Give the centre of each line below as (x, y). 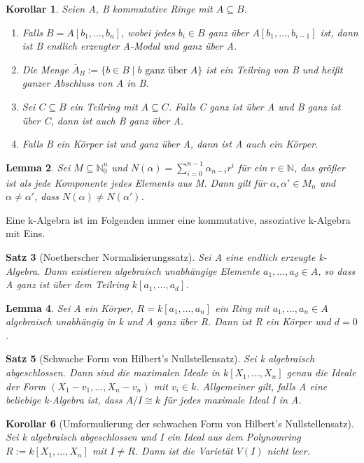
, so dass (337, 270)
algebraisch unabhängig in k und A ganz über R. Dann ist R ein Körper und (168, 321)
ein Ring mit (242, 307)
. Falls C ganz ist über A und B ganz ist (254, 106)
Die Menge (45, 69)
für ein (252, 167)
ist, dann (339, 32)
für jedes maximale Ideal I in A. (233, 400)
